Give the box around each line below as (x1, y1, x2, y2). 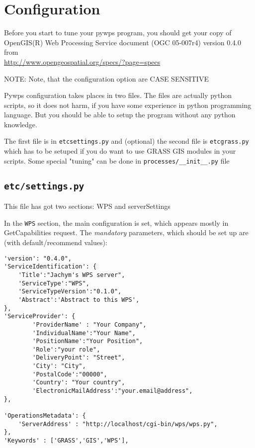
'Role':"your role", (32, 346, 100, 353)
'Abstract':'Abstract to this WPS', (18, 296, 140, 303)
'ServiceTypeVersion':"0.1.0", (18, 288, 122, 295)
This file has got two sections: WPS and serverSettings (4, 201, 170, 211)
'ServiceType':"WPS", (18, 279, 89, 287)
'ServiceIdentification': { (4, 263, 97, 270)
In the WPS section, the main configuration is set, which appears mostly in (4, 217, 229, 228)
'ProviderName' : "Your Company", (32, 321, 147, 328)
